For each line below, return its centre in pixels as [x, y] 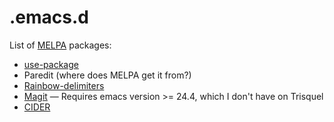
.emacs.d [49, 17]
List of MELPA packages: [60, 45]
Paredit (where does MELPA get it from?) [107, 75]
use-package [51, 64]
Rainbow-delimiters [64, 85]
